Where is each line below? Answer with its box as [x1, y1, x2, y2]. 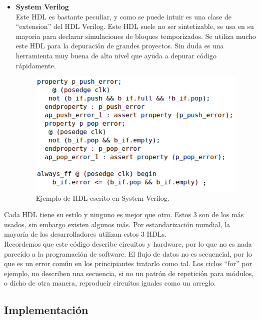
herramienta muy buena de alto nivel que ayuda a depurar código [15, 50, 216, 60]
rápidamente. [15, 60, 56, 70]
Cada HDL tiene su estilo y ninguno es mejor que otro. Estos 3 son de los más [4, 209, 244, 220]
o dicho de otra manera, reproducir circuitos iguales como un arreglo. [4, 278, 216, 288]
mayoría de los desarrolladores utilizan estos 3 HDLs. [4, 229, 166, 239]
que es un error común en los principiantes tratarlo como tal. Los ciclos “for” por [4, 258, 252, 269]
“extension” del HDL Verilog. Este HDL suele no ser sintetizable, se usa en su [15, 21, 254, 31]
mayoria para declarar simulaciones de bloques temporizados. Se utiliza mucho [15, 30, 256, 41]
